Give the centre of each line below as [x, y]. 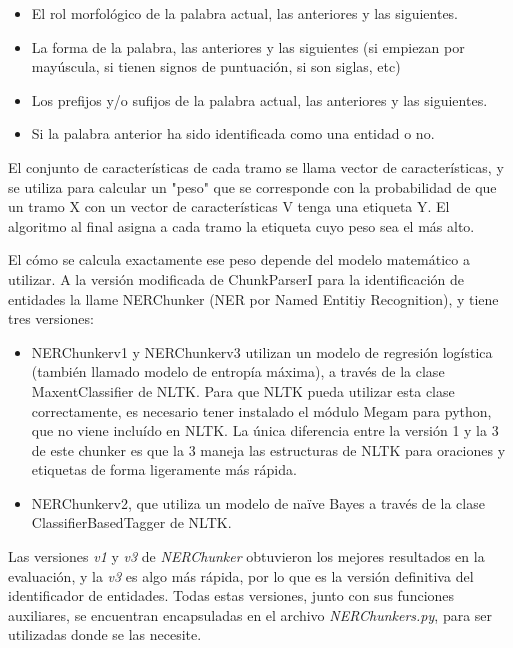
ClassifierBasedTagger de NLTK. [131, 522]
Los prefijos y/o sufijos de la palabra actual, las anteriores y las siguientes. [259, 99]
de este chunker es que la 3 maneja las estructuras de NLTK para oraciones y [268, 449]
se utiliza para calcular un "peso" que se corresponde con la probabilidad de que [252, 186]
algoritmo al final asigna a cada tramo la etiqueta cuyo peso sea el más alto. [241, 225]
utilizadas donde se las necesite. [105, 634]
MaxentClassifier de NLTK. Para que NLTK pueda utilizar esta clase [243, 390]
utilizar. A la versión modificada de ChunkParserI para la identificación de [236, 278]
